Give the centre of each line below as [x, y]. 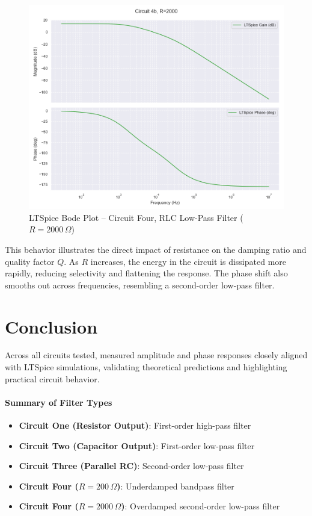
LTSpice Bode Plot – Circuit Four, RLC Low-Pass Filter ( [136, 217]
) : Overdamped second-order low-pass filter [200, 506]
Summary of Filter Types [59, 402]
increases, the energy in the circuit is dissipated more [188, 261]
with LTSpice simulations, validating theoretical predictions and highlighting [146, 367]
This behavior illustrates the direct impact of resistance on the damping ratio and [156, 249]
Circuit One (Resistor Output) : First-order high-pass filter [135, 425]
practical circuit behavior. [52, 378]
